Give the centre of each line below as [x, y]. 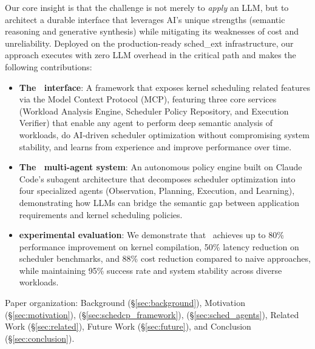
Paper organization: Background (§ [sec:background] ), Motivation [125, 303]
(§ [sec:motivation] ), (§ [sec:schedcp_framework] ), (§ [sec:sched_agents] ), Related [152, 314]
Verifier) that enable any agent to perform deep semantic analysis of [146, 123]
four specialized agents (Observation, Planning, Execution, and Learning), [157, 191]
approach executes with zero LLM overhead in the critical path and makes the [151, 55]
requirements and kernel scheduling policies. [101, 214]
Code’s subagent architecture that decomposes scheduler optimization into [157, 178]
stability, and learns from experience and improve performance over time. [155, 146]
